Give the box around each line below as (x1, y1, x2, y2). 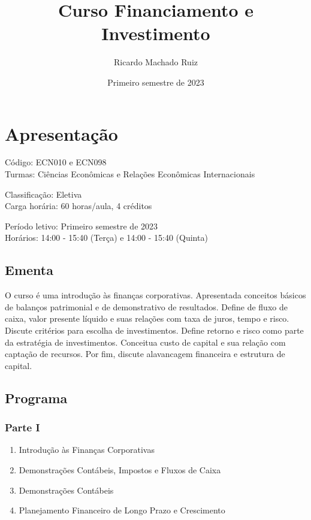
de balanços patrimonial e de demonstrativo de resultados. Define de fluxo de (5, 300, 288, 313)
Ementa (5, 261, 53, 279)
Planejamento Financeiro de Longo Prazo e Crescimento (19, 504, 225, 516)
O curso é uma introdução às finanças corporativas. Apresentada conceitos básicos (5, 289, 306, 301)
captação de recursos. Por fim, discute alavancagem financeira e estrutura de (5, 347, 285, 360)
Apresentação (5, 121, 118, 146)
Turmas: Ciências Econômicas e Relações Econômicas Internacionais (5, 168, 255, 180)
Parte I (5, 420, 40, 435)
